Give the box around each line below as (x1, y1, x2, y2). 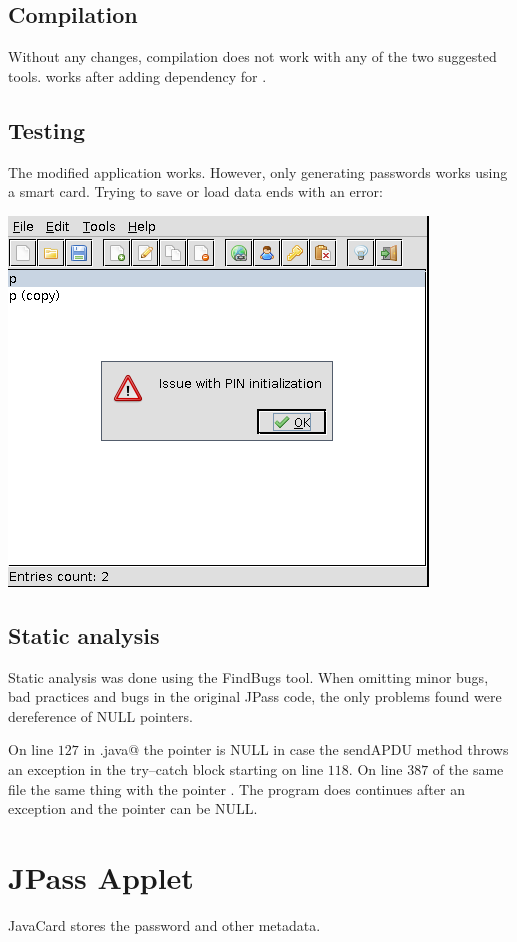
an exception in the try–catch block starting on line (8, 758, 324, 779)
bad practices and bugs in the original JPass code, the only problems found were (8, 686, 502, 707)
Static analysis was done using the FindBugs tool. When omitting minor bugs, (8, 666, 489, 687)
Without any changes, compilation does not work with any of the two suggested (8, 46, 497, 67)
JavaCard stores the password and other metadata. (8, 914, 321, 935)
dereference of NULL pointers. (8, 705, 193, 726)
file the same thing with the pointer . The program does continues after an (8, 778, 465, 799)
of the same (432, 758, 504, 779)
